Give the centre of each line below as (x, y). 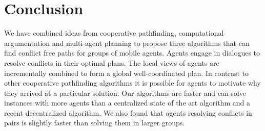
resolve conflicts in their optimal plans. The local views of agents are (112, 62)
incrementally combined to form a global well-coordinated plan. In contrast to (127, 73)
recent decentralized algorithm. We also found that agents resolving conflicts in (128, 112)
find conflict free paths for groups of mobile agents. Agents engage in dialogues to (132, 53)
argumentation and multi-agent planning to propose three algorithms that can (127, 43)
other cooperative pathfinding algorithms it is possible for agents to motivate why (132, 83)
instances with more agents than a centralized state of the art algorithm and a (127, 103)
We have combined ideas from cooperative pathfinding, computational (114, 33)
